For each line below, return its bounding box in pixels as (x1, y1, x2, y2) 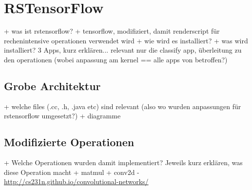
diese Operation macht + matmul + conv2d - (4, 167, 139, 177)
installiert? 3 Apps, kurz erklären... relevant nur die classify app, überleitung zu (4, 45, 242, 55)
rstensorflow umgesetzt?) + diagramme (4, 111, 121, 121)
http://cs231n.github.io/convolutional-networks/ (4, 176, 149, 187)
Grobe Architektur (4, 78, 101, 93)
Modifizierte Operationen (4, 134, 135, 150)
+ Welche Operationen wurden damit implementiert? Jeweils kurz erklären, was (4, 157, 243, 168)
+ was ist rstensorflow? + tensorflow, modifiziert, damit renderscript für (4, 26, 220, 36)
